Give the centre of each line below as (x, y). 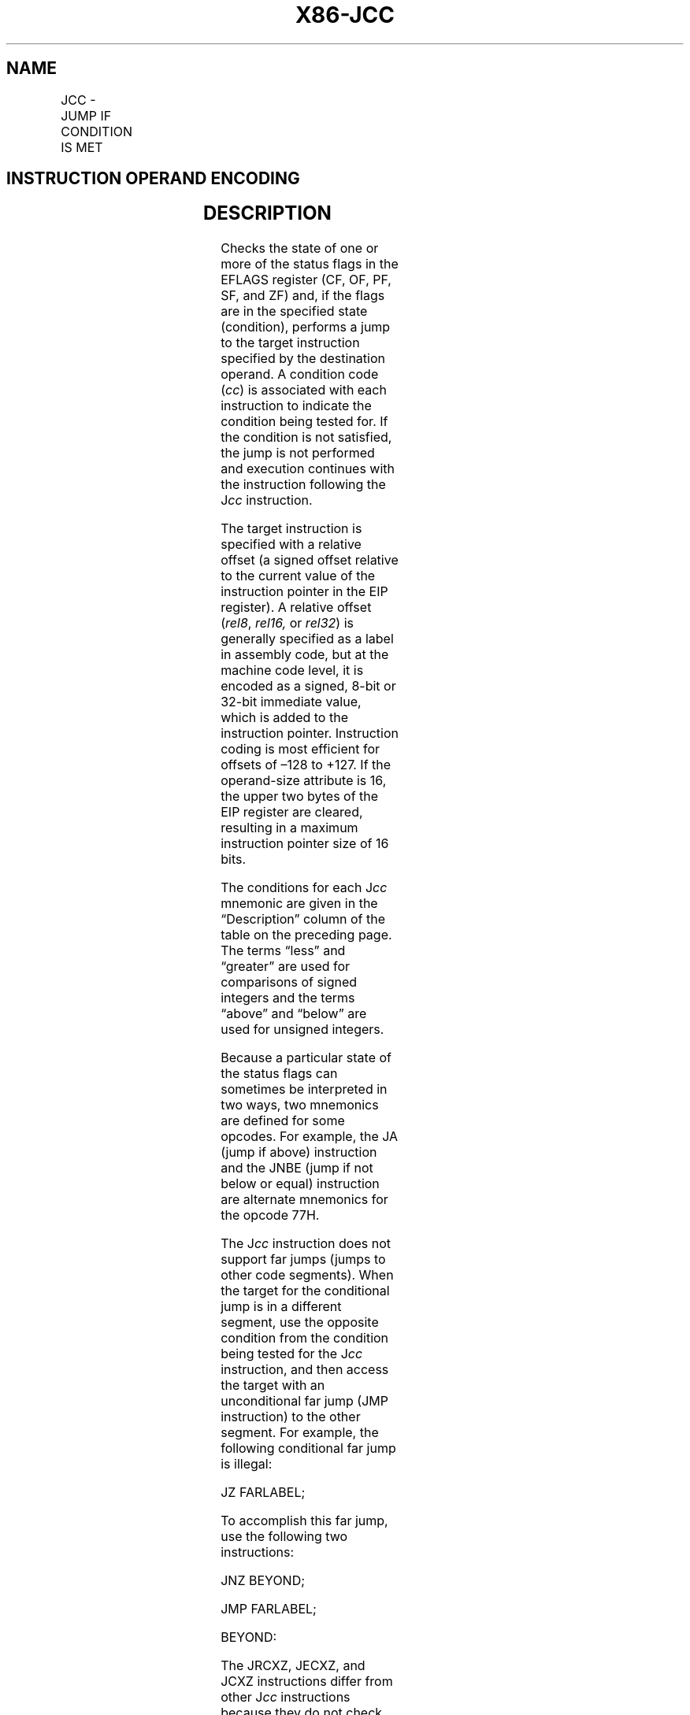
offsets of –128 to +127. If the (306, 765)
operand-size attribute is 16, (304, 781)
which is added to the (284, 718)
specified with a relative (291, 545)
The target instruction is (291, 529)
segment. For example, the (300, 1433)
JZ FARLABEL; (263, 1493)
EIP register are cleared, (292, 812)
